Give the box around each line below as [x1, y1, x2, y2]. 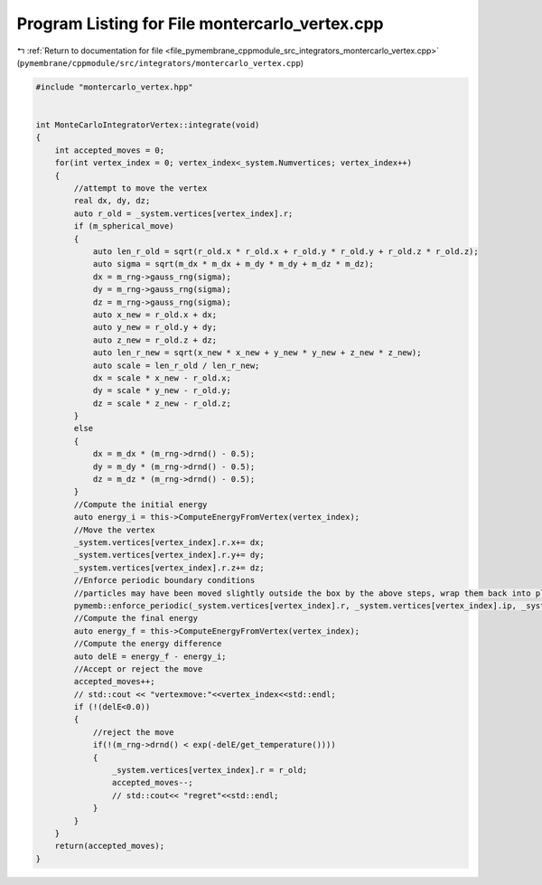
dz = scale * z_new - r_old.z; [92, 398, 232, 409]
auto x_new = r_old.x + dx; [92, 309, 217, 320]
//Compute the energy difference [73, 638, 222, 649]
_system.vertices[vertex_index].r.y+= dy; [73, 550, 266, 560]
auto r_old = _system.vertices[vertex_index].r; [73, 208, 294, 219]
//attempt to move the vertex [73, 184, 208, 193]
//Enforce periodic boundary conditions [73, 575, 256, 586]
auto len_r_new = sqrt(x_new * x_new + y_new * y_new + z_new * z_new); [92, 348, 422, 358]
